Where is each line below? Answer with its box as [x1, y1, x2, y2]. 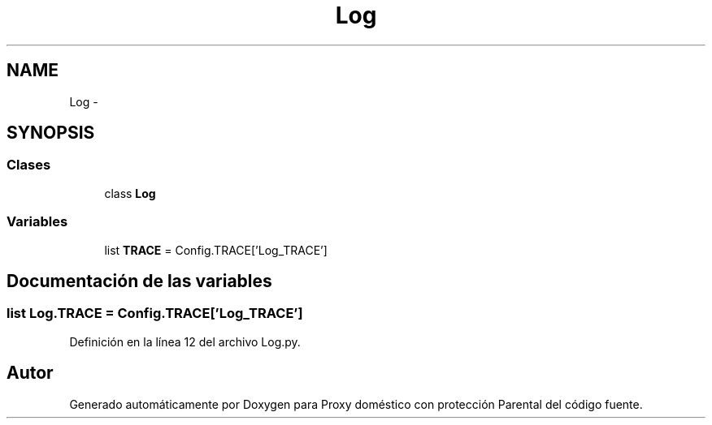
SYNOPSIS [7, 122, 95, 144]
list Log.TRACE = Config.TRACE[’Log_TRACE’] [7, 305, 303, 322]
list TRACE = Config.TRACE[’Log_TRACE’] [104, 243, 328, 257]
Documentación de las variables [7, 270, 272, 291]
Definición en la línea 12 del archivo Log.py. [69, 334, 301, 349]
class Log [104, 186, 156, 200]
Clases [7, 157, 51, 174]
